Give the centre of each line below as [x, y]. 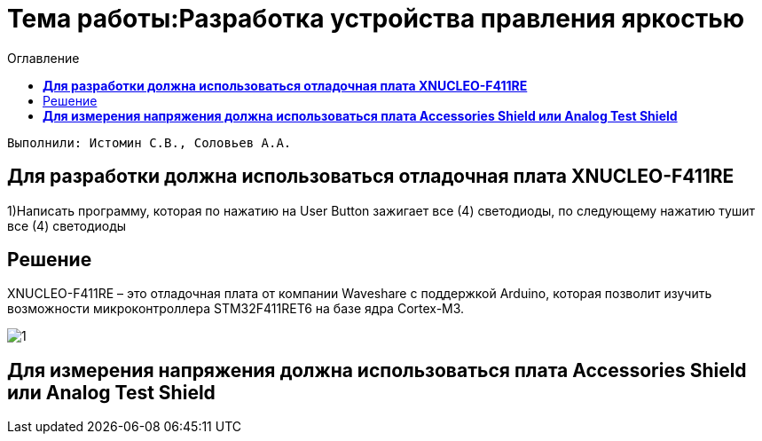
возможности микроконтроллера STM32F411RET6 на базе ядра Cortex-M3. [236, 309]
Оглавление [43, 58]
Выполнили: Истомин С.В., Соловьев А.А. [149, 142]
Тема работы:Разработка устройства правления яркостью [376, 19]
